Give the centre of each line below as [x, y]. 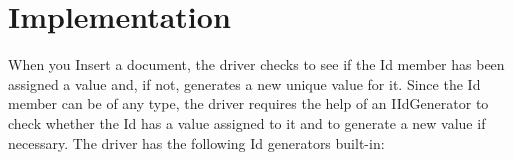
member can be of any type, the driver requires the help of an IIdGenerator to [248, 103]
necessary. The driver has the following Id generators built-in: [196, 142]
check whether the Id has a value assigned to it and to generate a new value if [247, 122]
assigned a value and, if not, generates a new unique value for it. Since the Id [244, 83]
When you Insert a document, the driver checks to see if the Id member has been [256, 64]
